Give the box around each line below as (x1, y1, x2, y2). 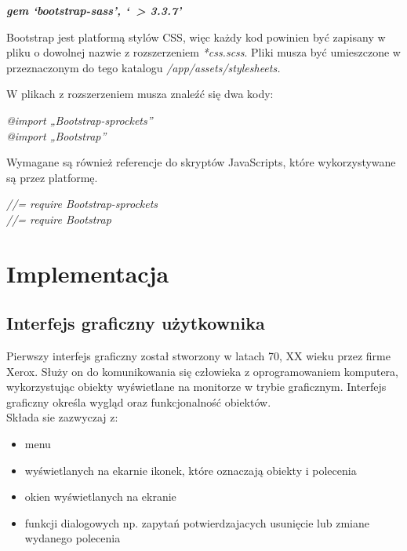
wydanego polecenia (24, 530, 121, 546)
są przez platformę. (6, 169, 98, 185)
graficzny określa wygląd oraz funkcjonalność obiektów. (6, 393, 271, 410)
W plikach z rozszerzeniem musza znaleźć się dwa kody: (6, 86, 274, 102)
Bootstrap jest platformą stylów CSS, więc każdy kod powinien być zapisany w (6, 28, 386, 45)
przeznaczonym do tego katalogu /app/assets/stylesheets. (6, 59, 281, 75)
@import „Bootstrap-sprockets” (6, 111, 153, 128)
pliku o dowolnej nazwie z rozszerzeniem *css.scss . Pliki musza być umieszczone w (6, 44, 401, 60)
